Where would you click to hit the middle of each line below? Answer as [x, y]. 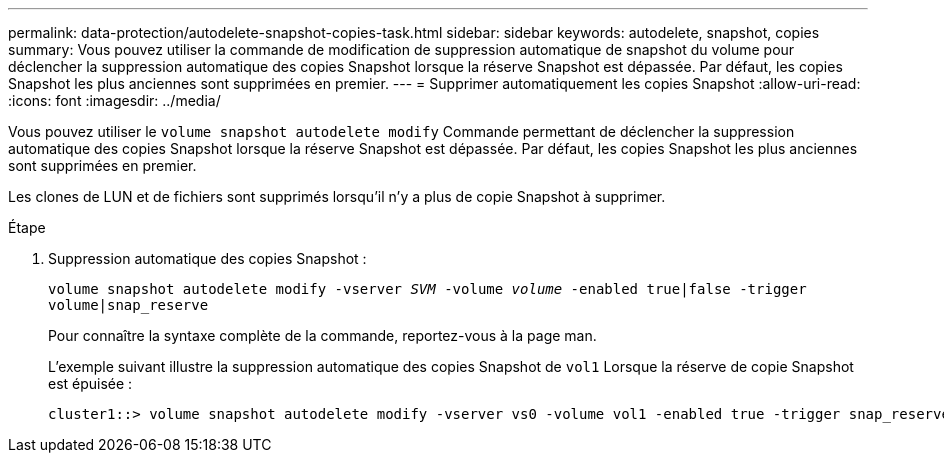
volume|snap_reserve [128, 305]
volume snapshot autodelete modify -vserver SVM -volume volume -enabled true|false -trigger [427, 289]
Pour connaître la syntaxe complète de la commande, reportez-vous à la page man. [322, 335]
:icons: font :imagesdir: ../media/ [114, 100]
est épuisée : [90, 383]
